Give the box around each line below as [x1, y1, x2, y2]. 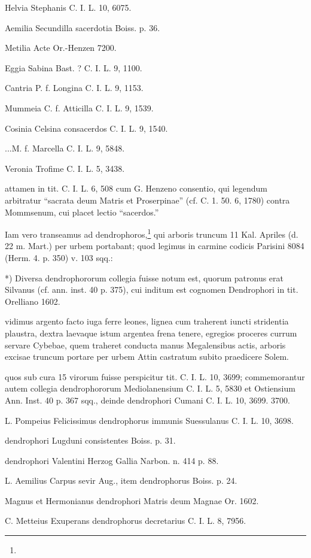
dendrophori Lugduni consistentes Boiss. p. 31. [5, 434, 176, 447]
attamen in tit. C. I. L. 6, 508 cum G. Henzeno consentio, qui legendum [5, 182, 268, 195]
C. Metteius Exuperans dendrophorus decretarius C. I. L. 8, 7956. [5, 514, 246, 527]
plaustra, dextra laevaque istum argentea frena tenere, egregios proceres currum [5, 326, 297, 339]
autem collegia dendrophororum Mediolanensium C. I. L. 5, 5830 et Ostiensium [5, 382, 295, 395]
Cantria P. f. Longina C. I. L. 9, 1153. [5, 81, 144, 94]
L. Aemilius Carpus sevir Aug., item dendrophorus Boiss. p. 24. [5, 474, 237, 487]
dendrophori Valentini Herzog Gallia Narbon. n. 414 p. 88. [5, 454, 219, 466]
